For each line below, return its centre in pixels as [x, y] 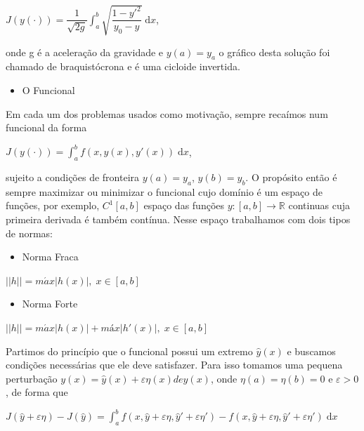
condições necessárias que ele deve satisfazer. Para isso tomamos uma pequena [174, 365]
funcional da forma [46, 127]
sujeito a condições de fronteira [73, 177]
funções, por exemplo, [53, 205]
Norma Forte [50, 304]
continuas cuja [319, 205]
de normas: [30, 233]
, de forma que [37, 392]
